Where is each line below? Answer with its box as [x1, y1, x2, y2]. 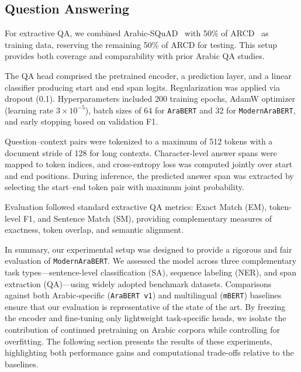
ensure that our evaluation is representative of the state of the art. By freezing [5, 300, 286, 312]
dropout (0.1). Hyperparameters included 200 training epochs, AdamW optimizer [5, 92, 296, 105]
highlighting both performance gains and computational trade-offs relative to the [5, 346, 294, 359]
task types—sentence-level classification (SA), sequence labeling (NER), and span [5, 266, 297, 278]
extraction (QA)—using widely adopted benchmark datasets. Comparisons [5, 277, 272, 290]
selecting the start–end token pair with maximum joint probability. [5, 181, 244, 193]
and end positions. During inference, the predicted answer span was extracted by [5, 169, 294, 181]
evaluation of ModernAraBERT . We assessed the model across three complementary [5, 254, 297, 267]
